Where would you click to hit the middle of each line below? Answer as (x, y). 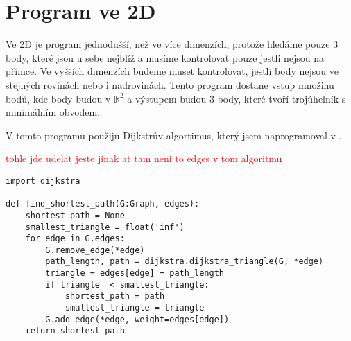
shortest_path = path (115, 296)
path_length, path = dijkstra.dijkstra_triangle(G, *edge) (185, 262)
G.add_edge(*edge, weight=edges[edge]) (137, 319)
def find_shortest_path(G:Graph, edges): (103, 204)
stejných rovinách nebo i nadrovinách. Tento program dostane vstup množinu (170, 84)
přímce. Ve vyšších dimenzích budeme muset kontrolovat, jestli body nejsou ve (172, 71)
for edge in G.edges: (75, 239)
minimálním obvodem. (53, 112)
